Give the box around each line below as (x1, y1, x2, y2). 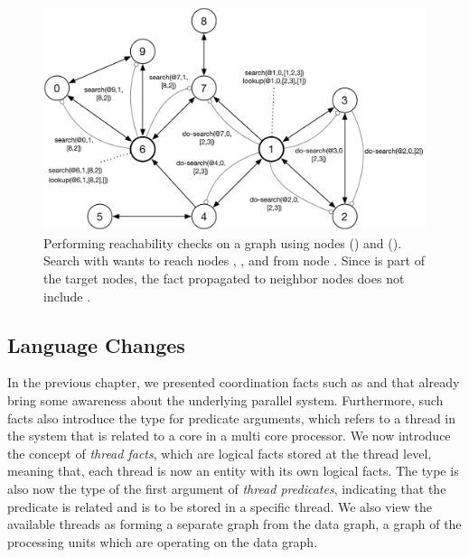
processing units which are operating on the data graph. (7, 532, 318, 551)
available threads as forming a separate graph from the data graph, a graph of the (7, 515, 462, 534)
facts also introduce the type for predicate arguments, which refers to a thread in (7, 408, 456, 427)
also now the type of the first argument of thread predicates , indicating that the (7, 478, 446, 497)
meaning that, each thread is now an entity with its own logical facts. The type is (7, 461, 459, 480)
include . (43, 286, 91, 305)
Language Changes (7, 330, 185, 358)
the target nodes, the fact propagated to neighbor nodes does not (43, 268, 405, 287)
